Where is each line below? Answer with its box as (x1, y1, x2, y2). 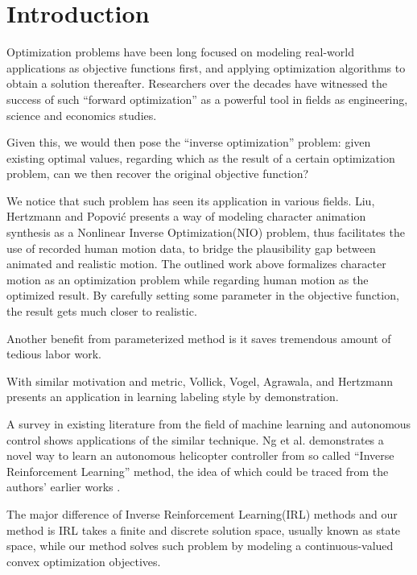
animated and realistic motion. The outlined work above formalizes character (6, 255, 386, 272)
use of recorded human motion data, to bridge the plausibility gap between (6, 239, 376, 256)
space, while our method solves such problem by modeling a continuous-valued (6, 537, 394, 554)
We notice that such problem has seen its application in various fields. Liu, (6, 192, 375, 209)
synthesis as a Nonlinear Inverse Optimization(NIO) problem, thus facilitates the (6, 224, 405, 241)
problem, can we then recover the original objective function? (6, 165, 309, 182)
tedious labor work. (6, 345, 102, 362)
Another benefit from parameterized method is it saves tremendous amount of (6, 329, 391, 346)
